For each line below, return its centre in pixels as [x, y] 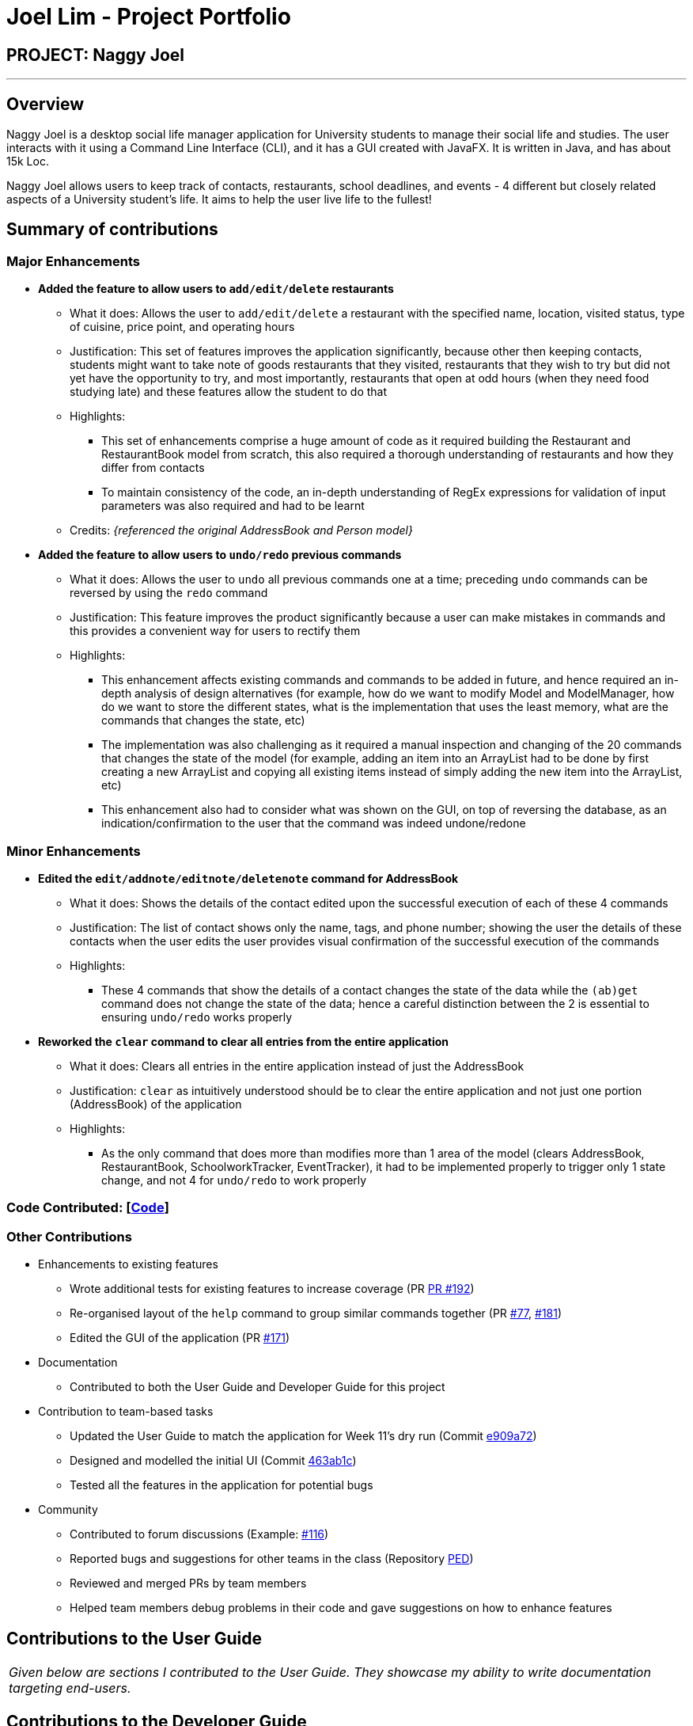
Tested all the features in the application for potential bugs [222, 1485]
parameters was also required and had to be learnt [233, 506]
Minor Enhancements [74, 851]
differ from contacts [153, 468]
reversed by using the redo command [169, 593]
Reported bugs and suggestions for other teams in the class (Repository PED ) [272, 1559]
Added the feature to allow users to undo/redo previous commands [220, 555]
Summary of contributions [112, 230]
